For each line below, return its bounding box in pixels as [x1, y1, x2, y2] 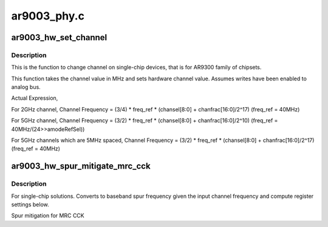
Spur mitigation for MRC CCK [11, 212, 84, 219]
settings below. [11, 201, 50, 208]
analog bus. [11, 83, 41, 91]
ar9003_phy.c [11, 9, 85, 23]
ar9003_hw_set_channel [11, 32, 108, 43]
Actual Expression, [11, 94, 58, 102]
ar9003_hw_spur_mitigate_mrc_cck [11, 161, 151, 172]
